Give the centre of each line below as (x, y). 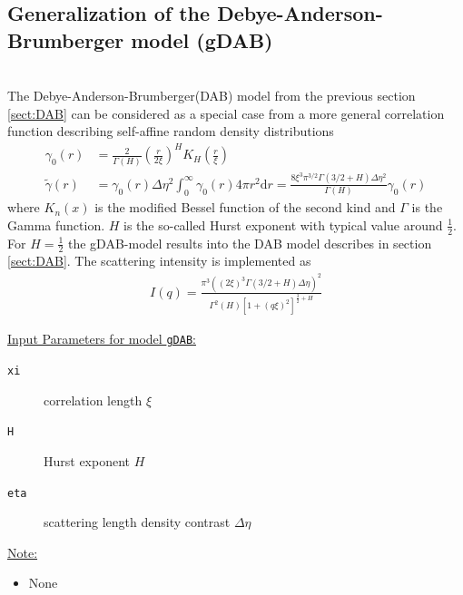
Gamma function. (56, 224)
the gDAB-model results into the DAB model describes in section (250, 243)
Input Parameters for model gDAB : (102, 339)
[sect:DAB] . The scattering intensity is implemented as (159, 261)
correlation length (93, 400)
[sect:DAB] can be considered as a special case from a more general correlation (226, 113)
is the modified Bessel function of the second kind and (245, 207)
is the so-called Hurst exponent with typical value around (283, 224)
